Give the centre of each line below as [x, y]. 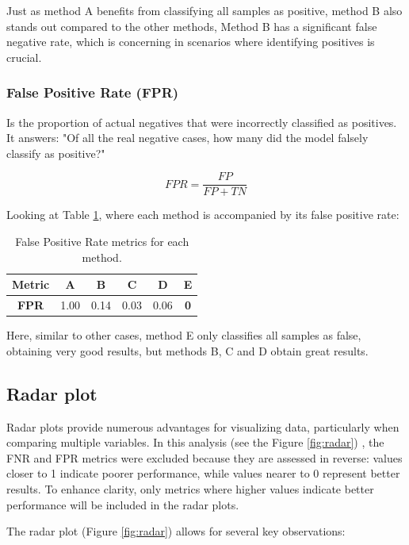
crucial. [24, 57]
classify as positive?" [56, 153]
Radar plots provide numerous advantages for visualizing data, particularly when [203, 426]
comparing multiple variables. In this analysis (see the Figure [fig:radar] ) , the [195, 442]
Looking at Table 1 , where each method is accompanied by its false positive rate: [203, 215]
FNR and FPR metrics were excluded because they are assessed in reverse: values [204, 457]
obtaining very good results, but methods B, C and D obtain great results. [187, 350]
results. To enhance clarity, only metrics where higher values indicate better [190, 488]
